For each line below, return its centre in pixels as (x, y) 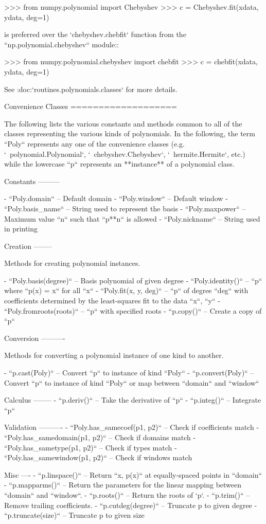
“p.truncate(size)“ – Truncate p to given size (74, 515)
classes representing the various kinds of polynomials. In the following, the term (130, 133)
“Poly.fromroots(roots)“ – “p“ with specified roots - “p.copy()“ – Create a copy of (133, 310)
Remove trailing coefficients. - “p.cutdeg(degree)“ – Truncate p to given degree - (131, 505)
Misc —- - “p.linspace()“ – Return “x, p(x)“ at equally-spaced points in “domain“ (133, 474)
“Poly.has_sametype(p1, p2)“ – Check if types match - (91, 447)
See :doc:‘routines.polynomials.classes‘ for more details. (91, 89)
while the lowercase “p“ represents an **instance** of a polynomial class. (119, 164)
